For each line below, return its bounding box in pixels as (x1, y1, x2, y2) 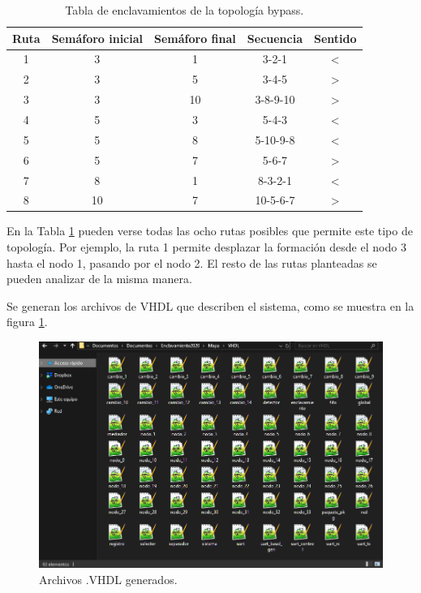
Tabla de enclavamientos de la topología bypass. (65, 2, 304, 18)
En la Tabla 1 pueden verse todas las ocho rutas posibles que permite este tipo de (6, 222, 413, 239)
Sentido (314, 29, 357, 46)
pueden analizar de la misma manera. (6, 270, 192, 287)
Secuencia (247, 29, 303, 46)
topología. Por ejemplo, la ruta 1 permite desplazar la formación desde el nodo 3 (6, 238, 406, 256)
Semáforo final (154, 29, 236, 46)
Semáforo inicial (51, 29, 144, 46)
